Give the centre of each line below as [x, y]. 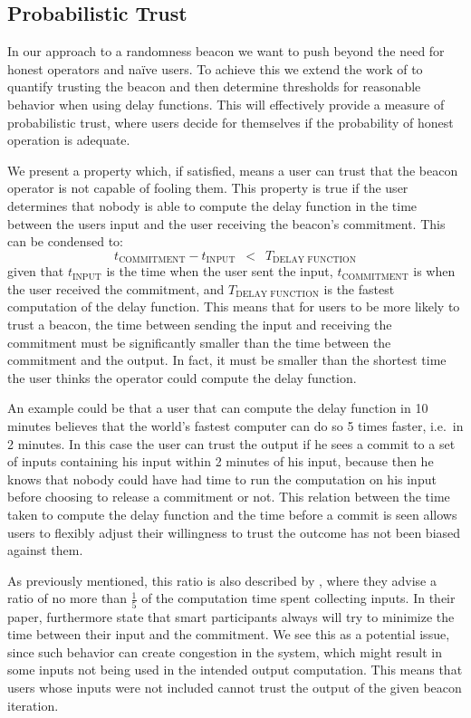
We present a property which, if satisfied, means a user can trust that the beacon [233, 170]
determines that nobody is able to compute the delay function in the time [212, 205]
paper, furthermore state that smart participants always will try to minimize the [231, 616]
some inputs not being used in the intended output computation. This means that [235, 670]
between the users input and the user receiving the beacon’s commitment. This [226, 223]
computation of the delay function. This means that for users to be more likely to [234, 306]
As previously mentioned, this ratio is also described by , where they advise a [222, 580]
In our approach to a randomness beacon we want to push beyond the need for [226, 51]
